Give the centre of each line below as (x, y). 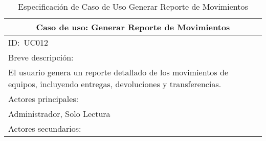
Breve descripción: (41, 57)
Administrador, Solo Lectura (59, 114)
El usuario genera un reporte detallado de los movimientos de (118, 72)
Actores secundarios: (45, 128)
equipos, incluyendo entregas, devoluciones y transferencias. (115, 84)
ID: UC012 (28, 42)
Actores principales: (43, 99)
